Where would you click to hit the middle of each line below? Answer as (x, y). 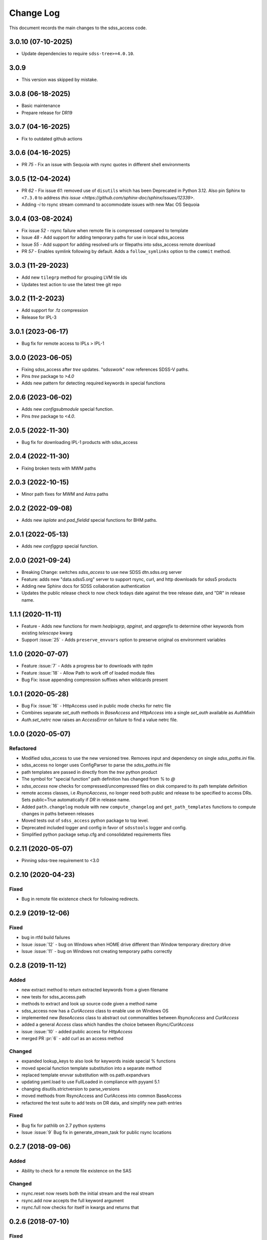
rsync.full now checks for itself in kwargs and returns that (80, 1207)
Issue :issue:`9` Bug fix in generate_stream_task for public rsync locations (96, 1132)
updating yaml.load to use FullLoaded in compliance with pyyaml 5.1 (90, 1082)
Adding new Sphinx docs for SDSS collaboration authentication (86, 586)
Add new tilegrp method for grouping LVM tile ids (74, 277)
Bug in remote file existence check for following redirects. (80, 899)
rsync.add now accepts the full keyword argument (73, 1200)
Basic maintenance (41, 106)
